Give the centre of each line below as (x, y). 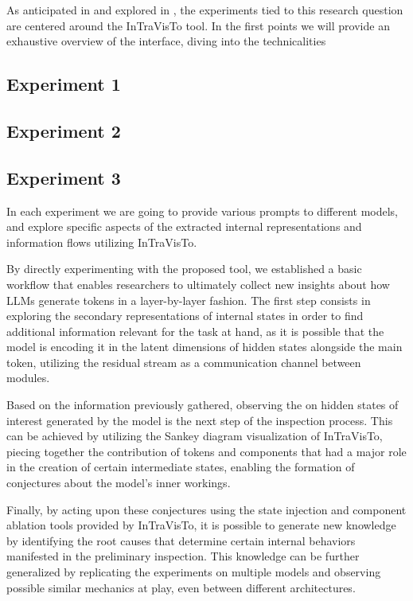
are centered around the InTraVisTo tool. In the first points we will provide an (198, 25)
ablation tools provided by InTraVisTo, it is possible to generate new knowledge (201, 525)
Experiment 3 (64, 177)
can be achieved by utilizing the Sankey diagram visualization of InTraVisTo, (195, 436)
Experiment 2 (64, 130)
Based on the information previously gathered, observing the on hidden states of (203, 405)
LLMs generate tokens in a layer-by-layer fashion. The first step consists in (189, 300)
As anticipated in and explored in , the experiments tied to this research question (205, 10)
